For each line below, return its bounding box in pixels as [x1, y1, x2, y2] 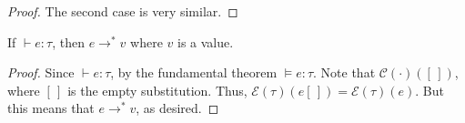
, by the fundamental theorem [110, 63, 278, 82]
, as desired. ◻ [136, 98, 219, 118]
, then [52, 32, 85, 51]
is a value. [177, 32, 234, 51]
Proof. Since [7, 63, 75, 82]
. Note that [313, 63, 376, 82]
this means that [7, 98, 95, 118]
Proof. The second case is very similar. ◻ [7, 2, 238, 20]
